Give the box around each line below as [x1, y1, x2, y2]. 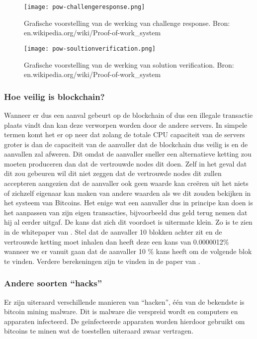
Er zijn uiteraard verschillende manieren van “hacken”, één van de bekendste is [4, 296, 245, 307]
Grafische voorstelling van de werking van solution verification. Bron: [24, 59, 234, 70]
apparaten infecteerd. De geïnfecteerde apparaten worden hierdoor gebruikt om [4, 316, 245, 326]
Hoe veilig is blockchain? [4, 90, 105, 102]
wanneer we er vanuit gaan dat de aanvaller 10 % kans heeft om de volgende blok [4, 246, 252, 256]
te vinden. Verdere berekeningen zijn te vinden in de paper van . [4, 255, 200, 266]
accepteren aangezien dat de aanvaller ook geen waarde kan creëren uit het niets [4, 178, 249, 188]
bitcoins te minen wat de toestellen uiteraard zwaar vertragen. [4, 326, 194, 336]
